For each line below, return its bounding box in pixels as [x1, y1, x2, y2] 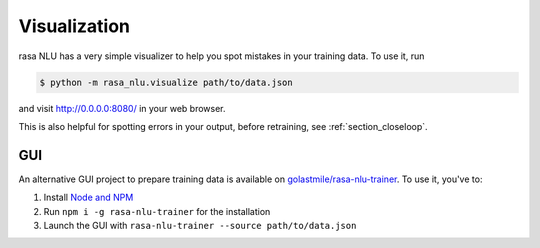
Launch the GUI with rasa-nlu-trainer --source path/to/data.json [43, 219, 357, 231]
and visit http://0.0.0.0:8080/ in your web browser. [18, 102, 226, 114]
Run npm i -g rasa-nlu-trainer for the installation [43, 205, 271, 217]
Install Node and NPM [43, 191, 134, 204]
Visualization [18, 15, 130, 37]
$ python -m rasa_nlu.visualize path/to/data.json [39, 76, 294, 88]
